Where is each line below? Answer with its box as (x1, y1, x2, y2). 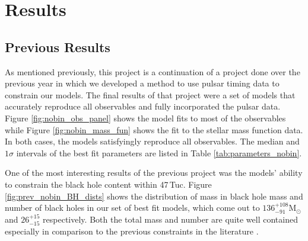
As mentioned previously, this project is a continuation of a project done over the (5, 65, 300, 78)
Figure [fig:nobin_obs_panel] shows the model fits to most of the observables (5, 111, 286, 124)
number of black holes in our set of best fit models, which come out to (5, 201, 260, 214)
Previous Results (5, 37, 110, 56)
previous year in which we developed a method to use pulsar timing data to (5, 77, 280, 89)
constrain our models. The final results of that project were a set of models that (5, 88, 296, 101)
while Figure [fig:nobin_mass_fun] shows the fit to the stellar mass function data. (5, 123, 303, 136)
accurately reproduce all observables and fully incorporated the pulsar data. (5, 100, 281, 113)
